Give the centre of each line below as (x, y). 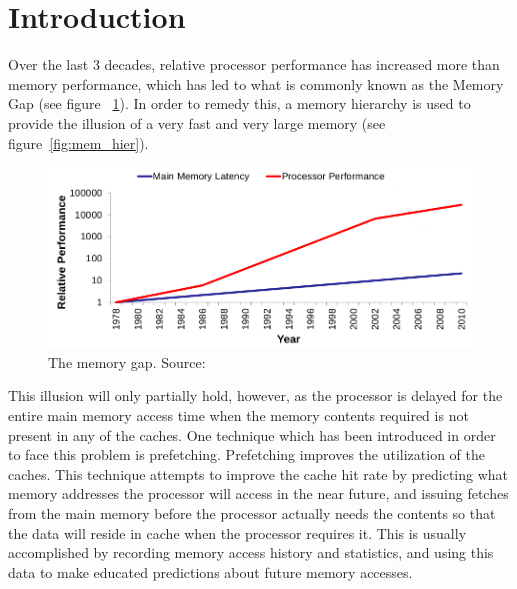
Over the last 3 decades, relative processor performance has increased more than (254, 64)
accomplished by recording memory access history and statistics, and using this (251, 552)
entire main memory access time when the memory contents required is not (238, 415)
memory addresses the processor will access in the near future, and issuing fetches (258, 493)
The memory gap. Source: (127, 361)
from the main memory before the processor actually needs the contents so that (252, 513)
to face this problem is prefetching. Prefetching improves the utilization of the (246, 454)
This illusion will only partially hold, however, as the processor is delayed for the (255, 395)
